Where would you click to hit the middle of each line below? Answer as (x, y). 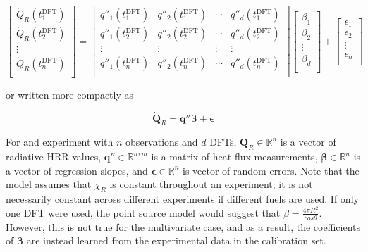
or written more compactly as (70, 94)
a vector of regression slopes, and (77, 170)
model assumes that (49, 184)
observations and (162, 142)
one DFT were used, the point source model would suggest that (143, 212)
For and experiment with (60, 142)
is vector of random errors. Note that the (271, 170)
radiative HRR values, (54, 157)
